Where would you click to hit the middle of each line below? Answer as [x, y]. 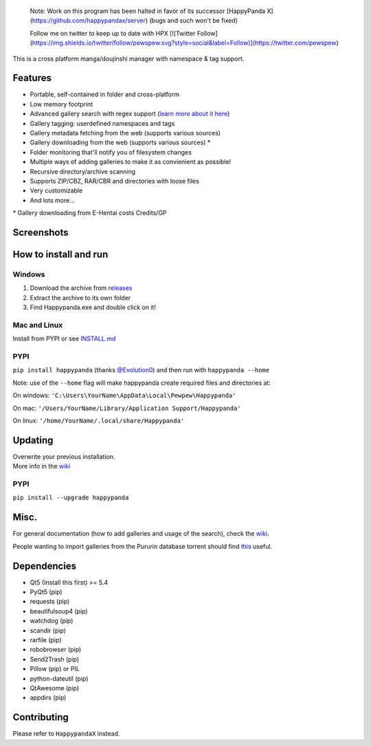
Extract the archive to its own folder [80, 297]
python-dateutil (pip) [59, 678]
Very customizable [56, 191]
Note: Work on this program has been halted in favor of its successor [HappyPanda [148, 11]
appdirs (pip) [48, 698]
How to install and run [60, 254]
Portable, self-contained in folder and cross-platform [105, 94]
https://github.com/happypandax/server [89, 21]
